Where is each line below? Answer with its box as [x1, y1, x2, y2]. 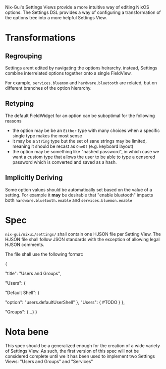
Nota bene [5, 326, 49, 337]
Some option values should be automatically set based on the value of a [5, 186, 152, 192]
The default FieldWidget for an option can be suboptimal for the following [5, 113, 155, 119]
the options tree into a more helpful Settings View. [5, 15, 108, 20]
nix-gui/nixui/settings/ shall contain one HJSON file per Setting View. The [5, 231, 161, 237]
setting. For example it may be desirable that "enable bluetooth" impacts [5, 192, 154, 198]
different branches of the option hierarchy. [5, 85, 92, 91]
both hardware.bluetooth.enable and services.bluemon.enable [5, 197, 132, 203]
